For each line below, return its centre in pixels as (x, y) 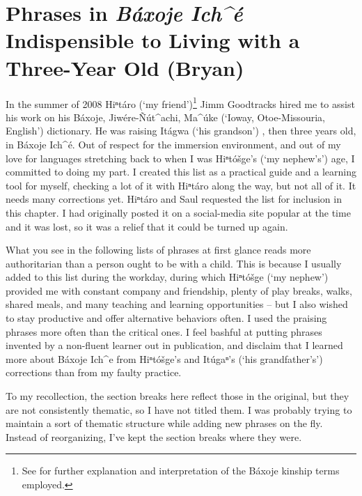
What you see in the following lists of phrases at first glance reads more (158, 250)
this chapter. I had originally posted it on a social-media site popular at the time (178, 212)
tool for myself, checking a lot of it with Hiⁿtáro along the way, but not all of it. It (181, 185)
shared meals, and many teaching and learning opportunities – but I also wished (177, 304)
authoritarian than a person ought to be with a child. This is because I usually (174, 263)
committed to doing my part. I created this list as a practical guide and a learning (181, 172)
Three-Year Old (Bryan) (125, 67)
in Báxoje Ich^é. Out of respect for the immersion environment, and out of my (173, 144)
